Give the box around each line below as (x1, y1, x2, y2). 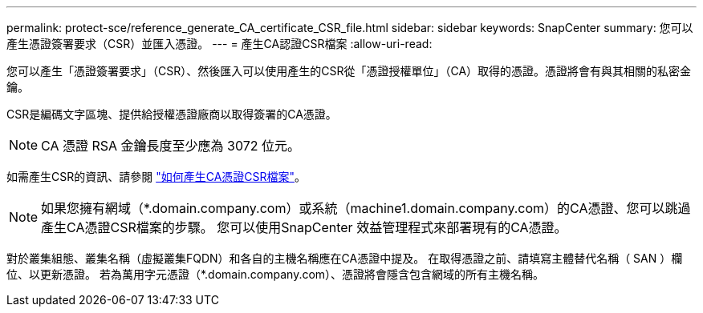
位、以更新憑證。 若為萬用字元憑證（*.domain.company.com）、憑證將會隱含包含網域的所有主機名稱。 (6, 267, 545, 281)
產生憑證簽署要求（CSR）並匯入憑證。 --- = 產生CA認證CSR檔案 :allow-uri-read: (6, 37, 433, 50)
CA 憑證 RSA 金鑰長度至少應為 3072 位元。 (41, 138, 301, 154)
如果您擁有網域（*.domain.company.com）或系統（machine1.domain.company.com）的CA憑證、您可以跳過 (41, 200, 691, 216)
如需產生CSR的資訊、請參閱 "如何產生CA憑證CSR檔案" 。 (6, 170, 307, 183)
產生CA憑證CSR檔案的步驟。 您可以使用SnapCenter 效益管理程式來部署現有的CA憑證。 (41, 219, 567, 235)
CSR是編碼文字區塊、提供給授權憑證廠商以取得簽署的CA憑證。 (6, 107, 337, 121)
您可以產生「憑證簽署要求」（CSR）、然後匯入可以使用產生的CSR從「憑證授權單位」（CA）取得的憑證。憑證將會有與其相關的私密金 (6, 64, 692, 78)
